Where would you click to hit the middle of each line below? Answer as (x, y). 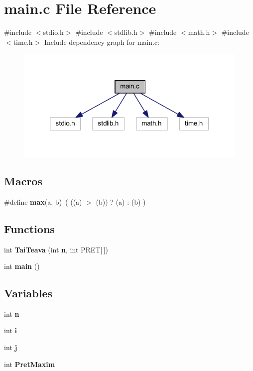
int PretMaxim (30, 364)
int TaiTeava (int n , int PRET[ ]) (56, 249)
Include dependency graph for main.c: (102, 42)
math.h (199, 32)
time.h (23, 42)
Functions (29, 228)
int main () (22, 266)
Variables (28, 293)
